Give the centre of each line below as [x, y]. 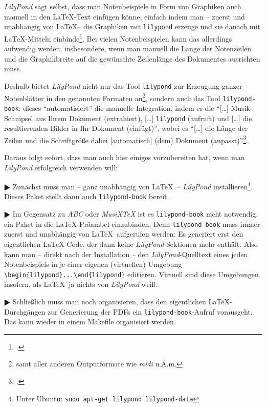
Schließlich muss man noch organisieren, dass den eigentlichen [109, 302]
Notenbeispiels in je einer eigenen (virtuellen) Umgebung [93, 264]
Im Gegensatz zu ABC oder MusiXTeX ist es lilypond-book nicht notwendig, [135, 214]
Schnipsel [19, 118]
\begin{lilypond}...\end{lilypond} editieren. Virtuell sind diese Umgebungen [131, 274]
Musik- [242, 108]
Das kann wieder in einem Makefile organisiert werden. [90, 322]
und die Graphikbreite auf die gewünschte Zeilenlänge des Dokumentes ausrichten [132, 58]
